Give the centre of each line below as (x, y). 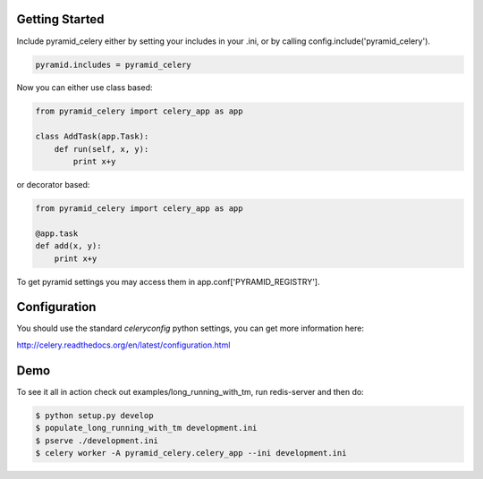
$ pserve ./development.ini (97, 441)
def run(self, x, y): (102, 149)
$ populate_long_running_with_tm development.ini (146, 428)
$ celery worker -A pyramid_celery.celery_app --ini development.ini (191, 453)
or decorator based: (53, 185)
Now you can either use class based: (85, 88)
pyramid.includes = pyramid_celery (113, 64)
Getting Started (60, 19)
